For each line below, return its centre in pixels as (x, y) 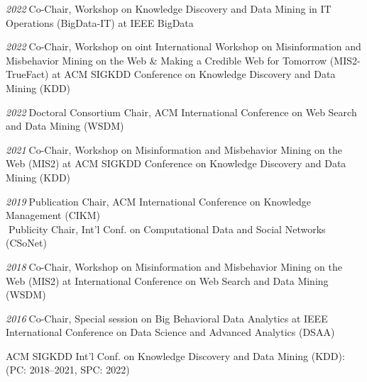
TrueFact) (27, 74)
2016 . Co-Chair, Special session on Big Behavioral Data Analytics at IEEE (167, 318)
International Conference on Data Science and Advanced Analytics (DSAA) (170, 332)
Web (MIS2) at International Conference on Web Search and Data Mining (167, 280)
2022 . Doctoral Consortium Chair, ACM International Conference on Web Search (181, 112)
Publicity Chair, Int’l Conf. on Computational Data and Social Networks (167, 229)
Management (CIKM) (53, 215)
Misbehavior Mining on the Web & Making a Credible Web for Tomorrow (166, 60)
